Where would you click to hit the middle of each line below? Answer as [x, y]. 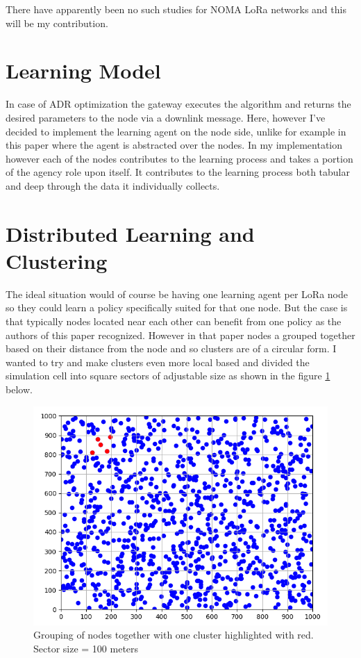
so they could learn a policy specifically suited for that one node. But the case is [177, 307]
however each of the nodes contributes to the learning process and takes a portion [179, 158]
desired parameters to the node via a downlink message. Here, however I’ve [166, 117]
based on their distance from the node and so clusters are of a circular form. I [171, 348]
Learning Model [83, 71]
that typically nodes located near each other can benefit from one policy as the [174, 321]
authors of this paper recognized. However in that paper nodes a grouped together [180, 335]
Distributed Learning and [130, 233]
